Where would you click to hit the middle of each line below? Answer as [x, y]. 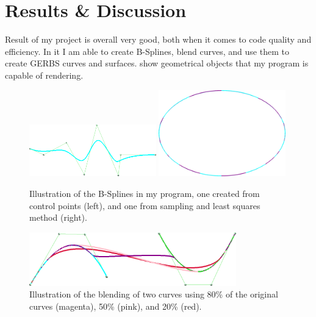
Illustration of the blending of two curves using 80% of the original [154, 294]
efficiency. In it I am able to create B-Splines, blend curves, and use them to [147, 51]
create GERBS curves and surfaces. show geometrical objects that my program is [157, 63]
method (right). [58, 217]
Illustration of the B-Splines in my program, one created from [145, 193]
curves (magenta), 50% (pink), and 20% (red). [116, 306]
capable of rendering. [44, 75]
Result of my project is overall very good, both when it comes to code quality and [158, 39]
